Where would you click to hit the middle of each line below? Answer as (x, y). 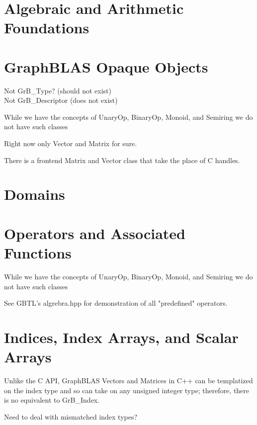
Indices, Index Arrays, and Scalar (121, 337)
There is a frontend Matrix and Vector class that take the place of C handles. (122, 160)
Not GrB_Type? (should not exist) (58, 90)
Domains (35, 194)
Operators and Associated (95, 233)
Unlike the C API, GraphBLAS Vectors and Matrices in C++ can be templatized (128, 381)
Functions (38, 253)
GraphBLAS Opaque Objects (106, 66)
